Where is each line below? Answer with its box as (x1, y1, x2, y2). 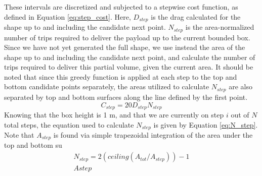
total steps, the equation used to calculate (4, 119, 134, 130)
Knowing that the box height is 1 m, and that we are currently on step (4, 109, 224, 120)
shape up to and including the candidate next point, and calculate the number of (4, 51, 255, 62)
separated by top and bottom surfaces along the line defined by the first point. (4, 91, 248, 102)
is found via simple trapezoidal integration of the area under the (53, 130, 253, 140)
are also (229, 81, 252, 92)
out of (231, 109, 249, 120)
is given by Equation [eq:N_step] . (153, 119, 258, 130)
